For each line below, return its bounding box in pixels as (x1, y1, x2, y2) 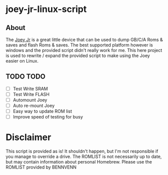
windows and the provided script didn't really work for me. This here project (5, 47, 162, 53)
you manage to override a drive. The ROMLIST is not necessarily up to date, (5, 153, 162, 159)
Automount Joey (12, 96, 47, 103)
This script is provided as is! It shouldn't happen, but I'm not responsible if (5, 148, 158, 154)
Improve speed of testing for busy (12, 114, 83, 120)
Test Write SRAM (12, 85, 48, 91)
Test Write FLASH (12, 91, 49, 97)
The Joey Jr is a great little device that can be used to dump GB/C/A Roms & (5, 36, 163, 42)
